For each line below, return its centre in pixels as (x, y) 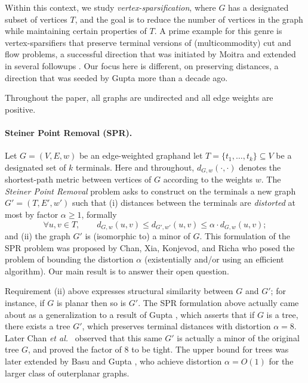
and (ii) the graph (38, 236)
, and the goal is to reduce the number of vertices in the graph (189, 19)
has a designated (258, 7)
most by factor (32, 214)
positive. (20, 109)
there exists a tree (38, 326)
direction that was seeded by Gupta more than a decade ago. (116, 77)
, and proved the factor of (75, 349)
